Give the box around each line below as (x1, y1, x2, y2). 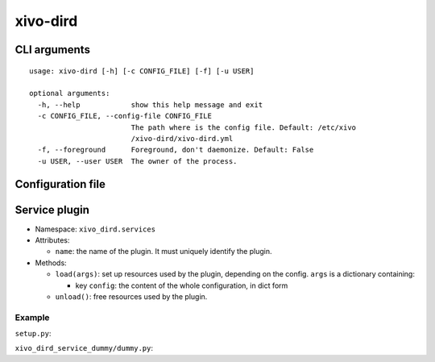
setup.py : (14, 329, 52, 339)
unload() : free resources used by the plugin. (55, 291, 208, 302)
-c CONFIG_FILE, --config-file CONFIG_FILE (37, 111, 213, 121)
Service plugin (14, 202, 90, 217)
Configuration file (14, 177, 106, 191)
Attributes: (35, 235, 70, 245)
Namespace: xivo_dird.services (35, 224, 156, 234)
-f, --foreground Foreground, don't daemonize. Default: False (37, 145, 314, 155)
